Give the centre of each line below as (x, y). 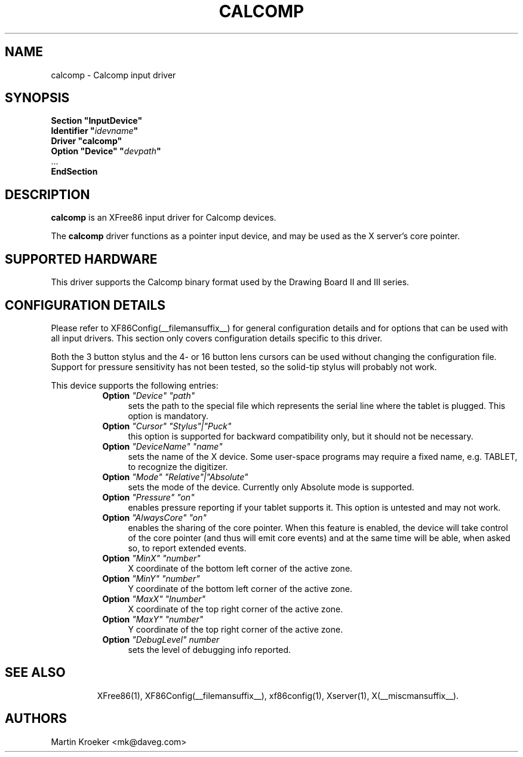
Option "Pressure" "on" (148, 497)
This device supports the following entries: (135, 385)
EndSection (74, 172)
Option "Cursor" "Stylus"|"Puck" (167, 426)
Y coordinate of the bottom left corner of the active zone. (240, 588)
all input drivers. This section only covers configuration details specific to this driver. (217, 338)
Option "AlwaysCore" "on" (154, 517)
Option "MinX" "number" (151, 558)
